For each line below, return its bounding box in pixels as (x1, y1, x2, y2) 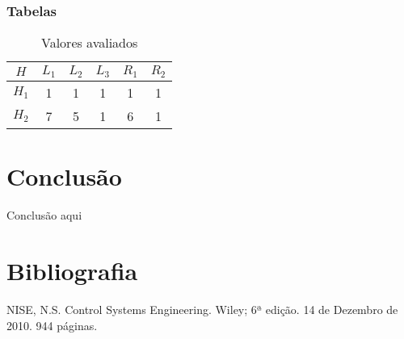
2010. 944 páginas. (6, 316, 98, 333)
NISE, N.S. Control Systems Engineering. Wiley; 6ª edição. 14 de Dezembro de (6, 301, 398, 317)
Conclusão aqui (6, 207, 82, 224)
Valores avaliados (40, 33, 138, 52)
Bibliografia (6, 254, 138, 287)
